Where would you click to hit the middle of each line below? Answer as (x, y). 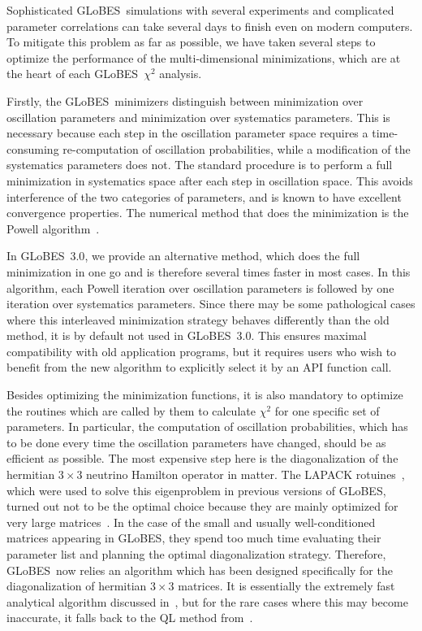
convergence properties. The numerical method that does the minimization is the (208, 213)
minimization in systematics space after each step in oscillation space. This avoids (210, 180)
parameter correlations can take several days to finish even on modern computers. (210, 26)
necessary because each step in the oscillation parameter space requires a (187, 133)
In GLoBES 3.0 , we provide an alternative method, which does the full (183, 256)
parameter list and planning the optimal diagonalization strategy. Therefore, (196, 554)
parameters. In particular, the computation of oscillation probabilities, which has (207, 426)
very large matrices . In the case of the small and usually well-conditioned (191, 522)
